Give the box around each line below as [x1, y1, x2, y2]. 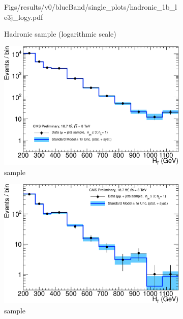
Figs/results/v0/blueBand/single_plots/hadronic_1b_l [4, 2, 177, 12]
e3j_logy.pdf [4, 11, 43, 22]
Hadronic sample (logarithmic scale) [4, 28, 116, 39]
